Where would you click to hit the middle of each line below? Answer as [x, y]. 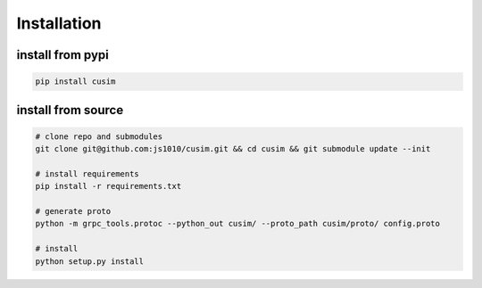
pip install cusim [75, 82]
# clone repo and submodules [99, 136]
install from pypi [62, 55]
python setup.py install [90, 261]
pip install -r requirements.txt [108, 186]
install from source [70, 110]
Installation [59, 23]
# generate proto [73, 211]
